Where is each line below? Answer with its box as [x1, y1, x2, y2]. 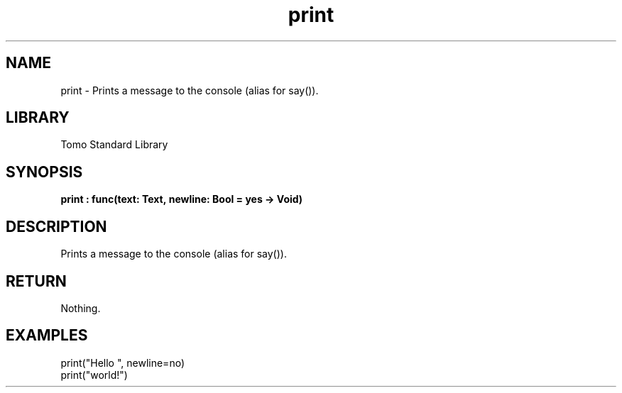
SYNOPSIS [6, 162, 83, 181]
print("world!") [60, 368, 128, 381]
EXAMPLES [6, 326, 88, 345]
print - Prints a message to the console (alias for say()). [60, 84, 319, 96]
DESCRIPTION [6, 217, 107, 236]
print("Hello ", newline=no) [60, 356, 185, 369]
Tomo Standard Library [60, 138, 168, 151]
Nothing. [60, 301, 101, 314]
